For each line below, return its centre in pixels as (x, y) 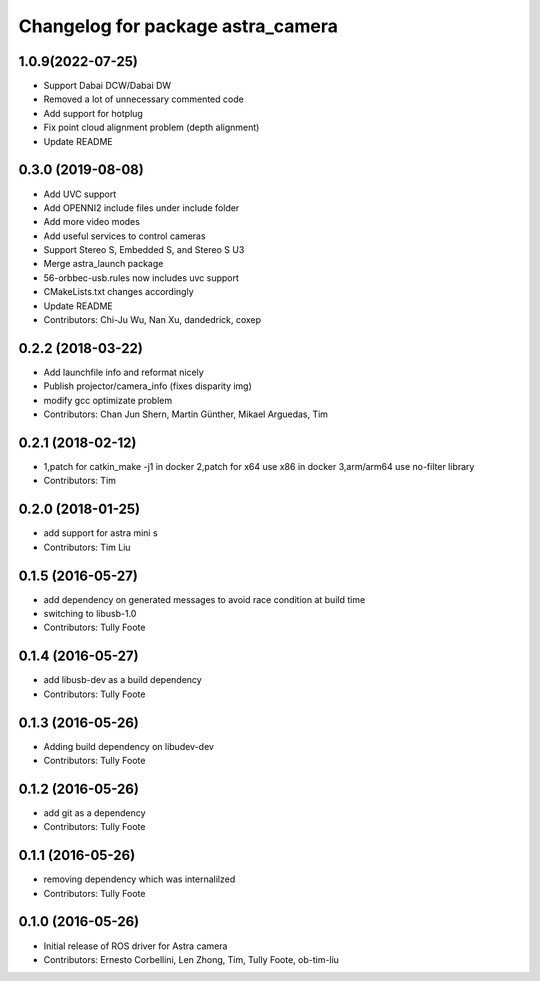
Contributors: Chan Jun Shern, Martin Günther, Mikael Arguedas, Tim (186, 414)
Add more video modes (91, 222)
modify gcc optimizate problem (108, 400)
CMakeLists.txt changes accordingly (118, 292)
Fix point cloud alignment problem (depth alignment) (151, 127)
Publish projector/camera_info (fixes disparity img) (147, 386)
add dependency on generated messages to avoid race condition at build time (204, 599)
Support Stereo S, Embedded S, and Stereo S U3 (144, 250)
